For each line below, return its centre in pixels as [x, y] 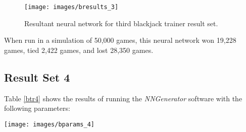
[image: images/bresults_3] [71, 7]
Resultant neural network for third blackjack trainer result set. [121, 23]
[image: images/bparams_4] [49, 124]
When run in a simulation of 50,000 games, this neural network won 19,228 [120, 40]
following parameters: [37, 108]
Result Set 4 [37, 77]
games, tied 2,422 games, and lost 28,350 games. [79, 50]
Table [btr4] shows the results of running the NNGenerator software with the [123, 98]
